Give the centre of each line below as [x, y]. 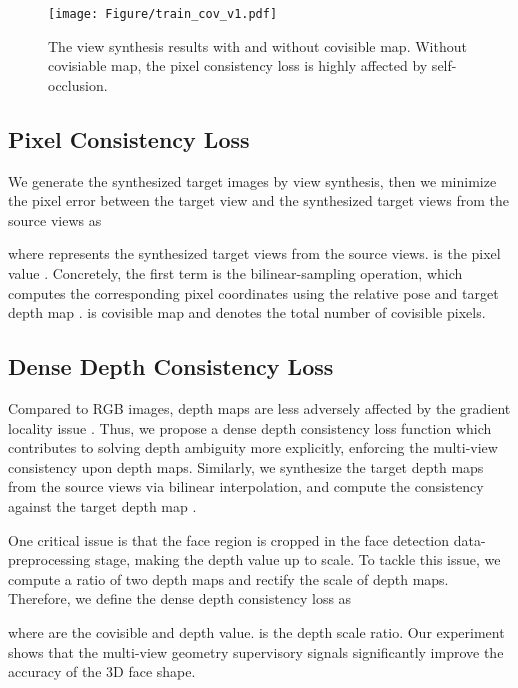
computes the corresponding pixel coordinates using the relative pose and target [253, 292]
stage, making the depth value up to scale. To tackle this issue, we [297, 559]
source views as [55, 219]
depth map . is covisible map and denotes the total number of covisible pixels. [247, 312]
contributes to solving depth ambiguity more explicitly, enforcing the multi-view [253, 447]
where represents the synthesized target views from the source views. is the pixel [254, 253]
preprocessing [49, 559]
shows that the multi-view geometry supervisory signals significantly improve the [256, 651]
